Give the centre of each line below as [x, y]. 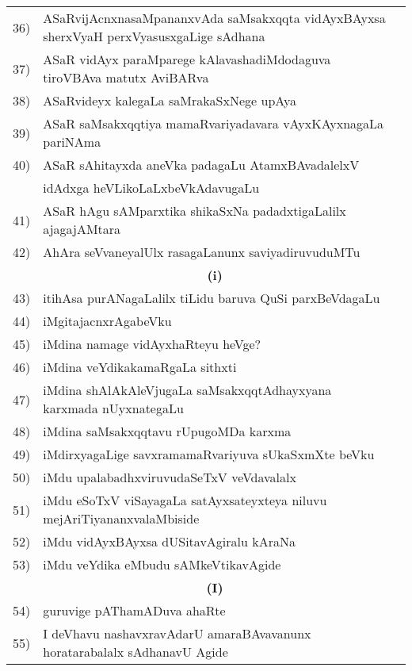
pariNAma [72, 142]
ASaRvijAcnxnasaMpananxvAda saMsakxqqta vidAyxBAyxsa [214, 18]
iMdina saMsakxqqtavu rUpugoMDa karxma [167, 431]
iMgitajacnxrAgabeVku [107, 321]
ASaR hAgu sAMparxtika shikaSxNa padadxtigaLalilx [195, 211]
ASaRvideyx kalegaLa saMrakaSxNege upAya [170, 100]
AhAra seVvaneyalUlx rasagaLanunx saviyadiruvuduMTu [202, 252]
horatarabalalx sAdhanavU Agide [135, 652]
